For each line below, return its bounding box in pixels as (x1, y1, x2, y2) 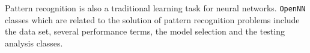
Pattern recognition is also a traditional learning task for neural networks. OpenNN (5, 2, 306, 14)
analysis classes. (5, 36, 63, 49)
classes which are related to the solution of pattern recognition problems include (5, 13, 300, 26)
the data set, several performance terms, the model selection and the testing (5, 25, 285, 38)
